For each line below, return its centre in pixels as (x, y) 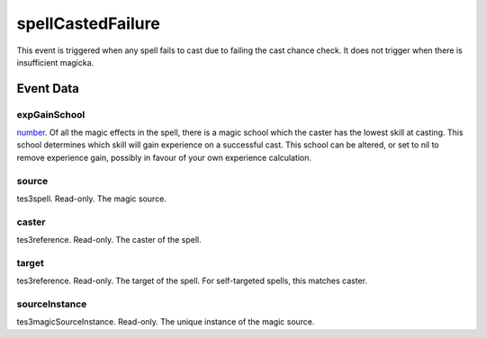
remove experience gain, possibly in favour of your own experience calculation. (164, 157)
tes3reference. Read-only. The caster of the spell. (109, 240)
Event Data (48, 89)
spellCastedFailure (89, 23)
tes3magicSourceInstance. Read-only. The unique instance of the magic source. (166, 322)
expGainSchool (51, 114)
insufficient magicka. (55, 62)
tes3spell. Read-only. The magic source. (91, 199)
